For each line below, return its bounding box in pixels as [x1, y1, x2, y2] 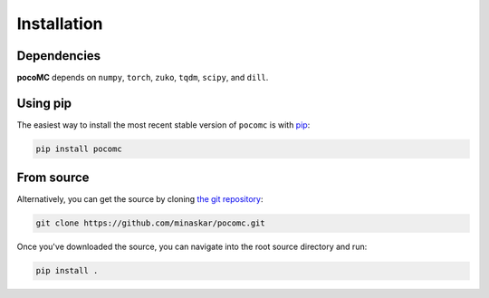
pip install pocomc [35, 143, 122, 154]
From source [16, 170, 90, 186]
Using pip [16, 95, 72, 111]
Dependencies [16, 48, 101, 63]
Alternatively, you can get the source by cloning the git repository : [16, 194, 264, 205]
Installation [16, 14, 103, 34]
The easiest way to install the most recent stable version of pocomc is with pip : [16, 119, 311, 130]
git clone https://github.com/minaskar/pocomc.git [35, 218, 266, 228]
